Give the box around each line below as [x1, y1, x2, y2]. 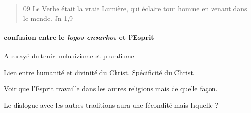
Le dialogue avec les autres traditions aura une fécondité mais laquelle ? [4, 99, 219, 110]
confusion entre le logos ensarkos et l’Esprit [4, 32, 154, 42]
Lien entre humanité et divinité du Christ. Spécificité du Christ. [4, 67, 195, 77]
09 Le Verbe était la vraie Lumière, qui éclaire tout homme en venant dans [23, 3, 247, 13]
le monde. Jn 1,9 [23, 13, 73, 23]
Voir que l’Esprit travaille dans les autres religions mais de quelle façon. [4, 83, 218, 94]
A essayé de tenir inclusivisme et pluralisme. [4, 50, 136, 60]
